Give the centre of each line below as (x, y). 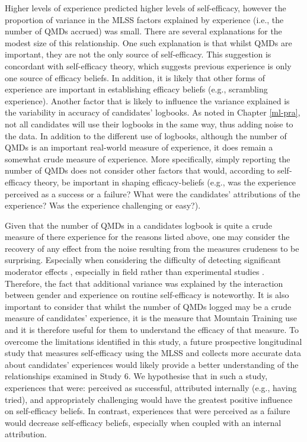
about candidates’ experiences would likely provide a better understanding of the (152, 364)
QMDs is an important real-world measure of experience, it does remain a (139, 147)
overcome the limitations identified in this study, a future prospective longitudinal (153, 341)
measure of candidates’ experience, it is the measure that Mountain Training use (151, 318)
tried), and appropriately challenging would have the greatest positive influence (149, 399)
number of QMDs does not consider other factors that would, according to (140, 170)
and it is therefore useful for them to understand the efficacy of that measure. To (152, 330)
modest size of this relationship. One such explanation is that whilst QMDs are (148, 42)
